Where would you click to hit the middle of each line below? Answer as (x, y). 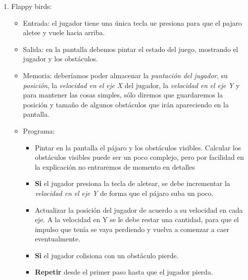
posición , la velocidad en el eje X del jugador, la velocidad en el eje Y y (131, 85)
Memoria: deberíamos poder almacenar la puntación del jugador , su (125, 75)
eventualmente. (58, 239)
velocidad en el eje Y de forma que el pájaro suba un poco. (124, 193)
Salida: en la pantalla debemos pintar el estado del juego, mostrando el (130, 49)
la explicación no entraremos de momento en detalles (115, 166)
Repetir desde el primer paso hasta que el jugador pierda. (124, 272)
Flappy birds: (31, 6)
